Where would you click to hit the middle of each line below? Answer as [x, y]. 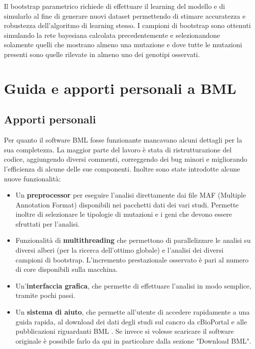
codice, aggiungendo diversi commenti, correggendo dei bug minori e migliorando [126, 159]
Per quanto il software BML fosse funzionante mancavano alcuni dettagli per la [123, 140]
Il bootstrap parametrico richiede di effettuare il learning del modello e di [114, 6]
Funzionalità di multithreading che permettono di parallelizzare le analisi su [133, 240]
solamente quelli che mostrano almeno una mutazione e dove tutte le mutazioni [123, 44]
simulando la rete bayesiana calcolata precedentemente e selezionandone [112, 35]
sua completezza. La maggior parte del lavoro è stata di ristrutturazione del [118, 149]
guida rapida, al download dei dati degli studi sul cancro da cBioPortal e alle [131, 321]
